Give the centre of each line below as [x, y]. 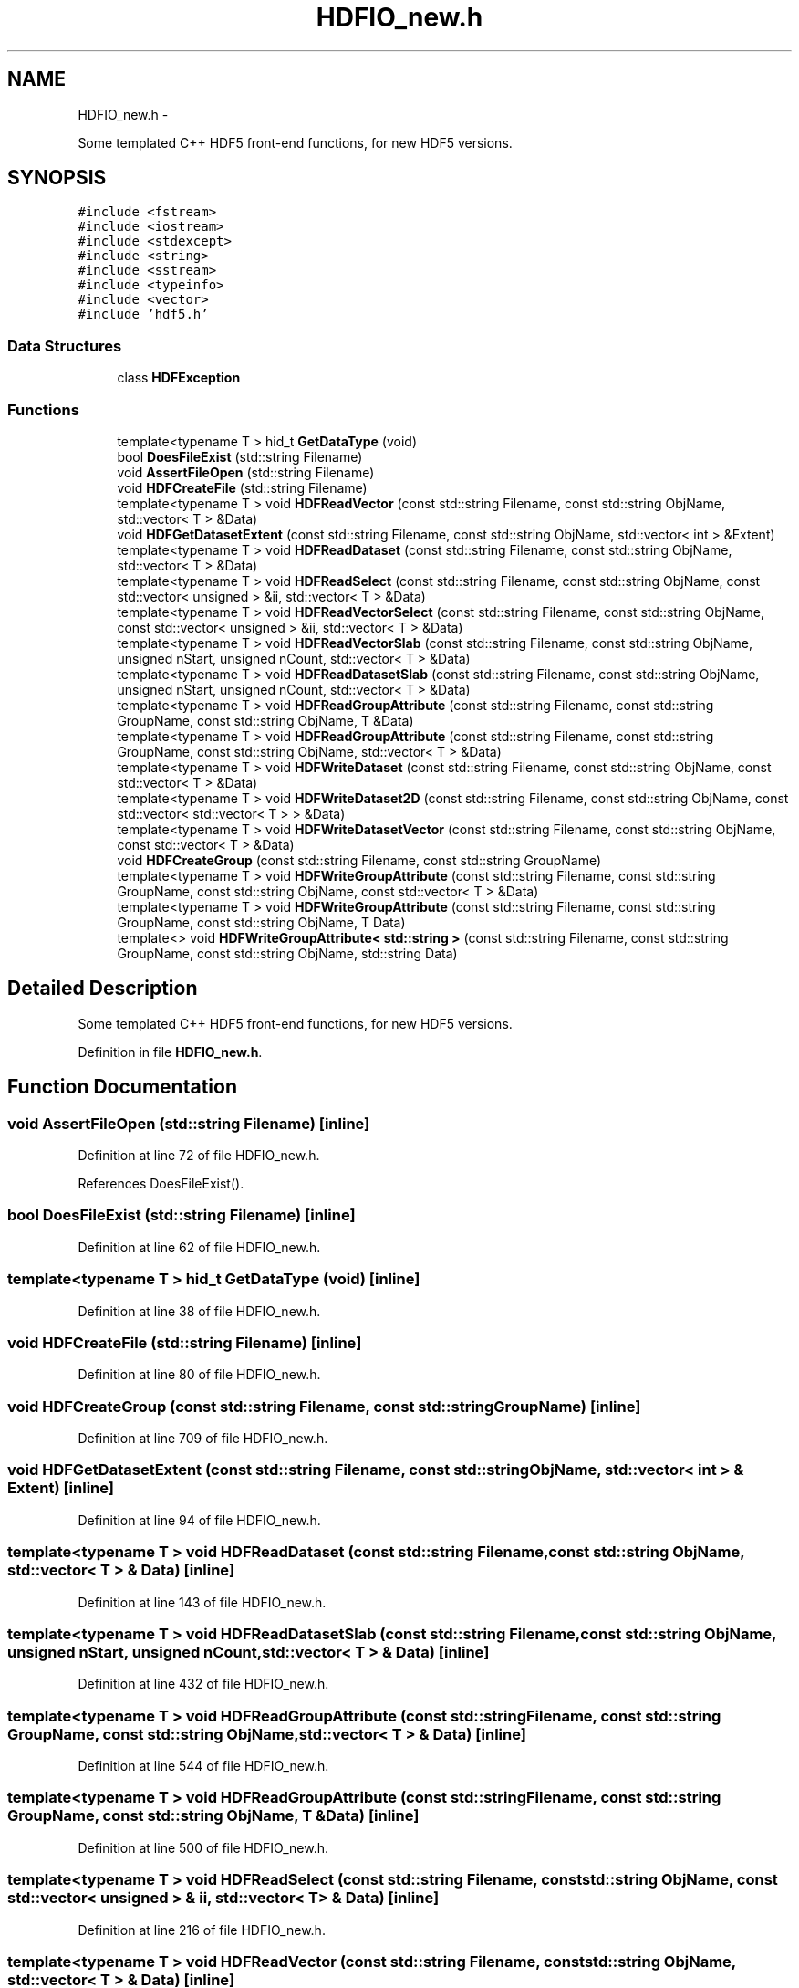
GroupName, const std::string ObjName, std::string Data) [287, 953]
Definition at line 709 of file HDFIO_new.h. [203, 1438]
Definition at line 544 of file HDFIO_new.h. [203, 1766]
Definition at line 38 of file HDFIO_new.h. [199, 1311]
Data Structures [65, 345]
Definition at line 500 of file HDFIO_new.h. [203, 1847]
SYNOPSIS [57, 178]
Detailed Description [103, 989]
